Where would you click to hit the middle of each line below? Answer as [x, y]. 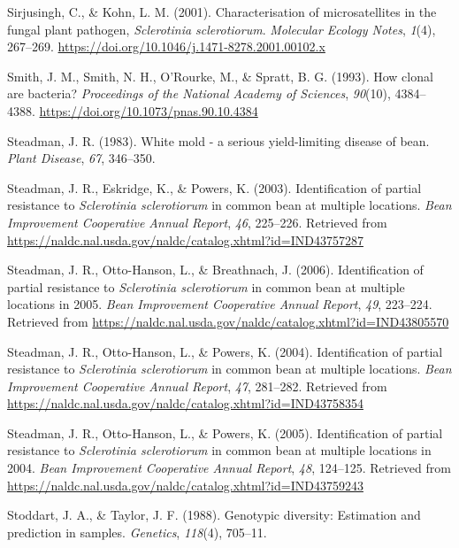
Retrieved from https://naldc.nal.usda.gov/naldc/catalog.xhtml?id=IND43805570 [228, 321]
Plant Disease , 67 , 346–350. [81, 158]
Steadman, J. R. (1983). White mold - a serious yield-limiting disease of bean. [218, 140]
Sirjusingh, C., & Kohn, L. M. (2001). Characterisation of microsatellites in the [222, 12]
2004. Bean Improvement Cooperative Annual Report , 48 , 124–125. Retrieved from [229, 468]
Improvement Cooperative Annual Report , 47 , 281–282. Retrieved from [197, 386]
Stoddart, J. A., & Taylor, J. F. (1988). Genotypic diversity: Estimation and [214, 515]
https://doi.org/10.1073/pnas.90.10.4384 [149, 110]
